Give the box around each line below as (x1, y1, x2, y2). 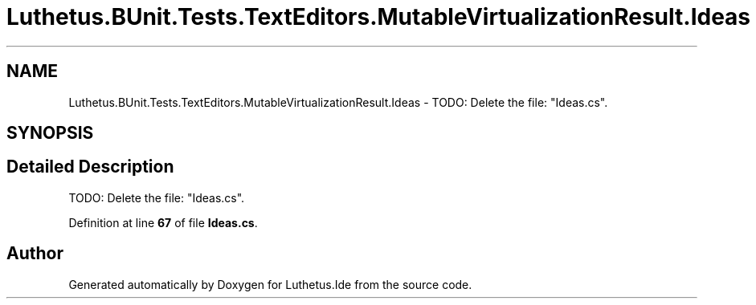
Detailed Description (6, 157, 174, 177)
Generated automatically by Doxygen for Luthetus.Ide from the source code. (68, 277, 472, 291)
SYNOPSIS (6, 123, 94, 144)
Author (6, 243, 63, 264)
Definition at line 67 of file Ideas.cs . (68, 215, 258, 230)
